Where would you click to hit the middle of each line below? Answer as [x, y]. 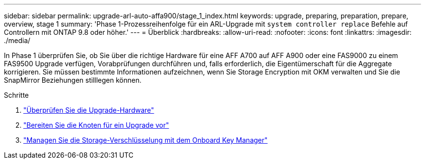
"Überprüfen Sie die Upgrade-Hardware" [89, 110]
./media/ [17, 40]
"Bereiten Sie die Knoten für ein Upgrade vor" [96, 125]
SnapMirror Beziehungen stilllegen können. [73, 80]
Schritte [16, 95]
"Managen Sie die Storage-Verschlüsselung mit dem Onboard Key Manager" [146, 140]
